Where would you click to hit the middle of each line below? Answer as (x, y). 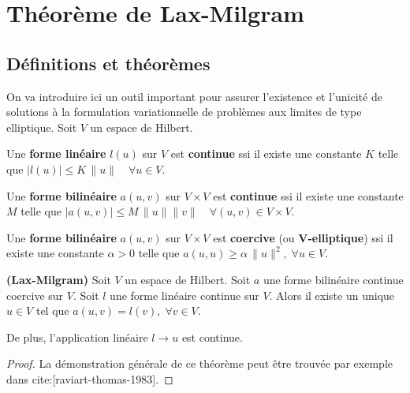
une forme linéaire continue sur (184, 295)
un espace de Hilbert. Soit (188, 279)
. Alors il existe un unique (332, 295)
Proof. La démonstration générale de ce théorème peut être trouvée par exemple (199, 363)
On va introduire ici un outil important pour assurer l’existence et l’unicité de (194, 96)
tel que (52, 311)
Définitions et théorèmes (108, 63)
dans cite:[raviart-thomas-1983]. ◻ (90, 378)
